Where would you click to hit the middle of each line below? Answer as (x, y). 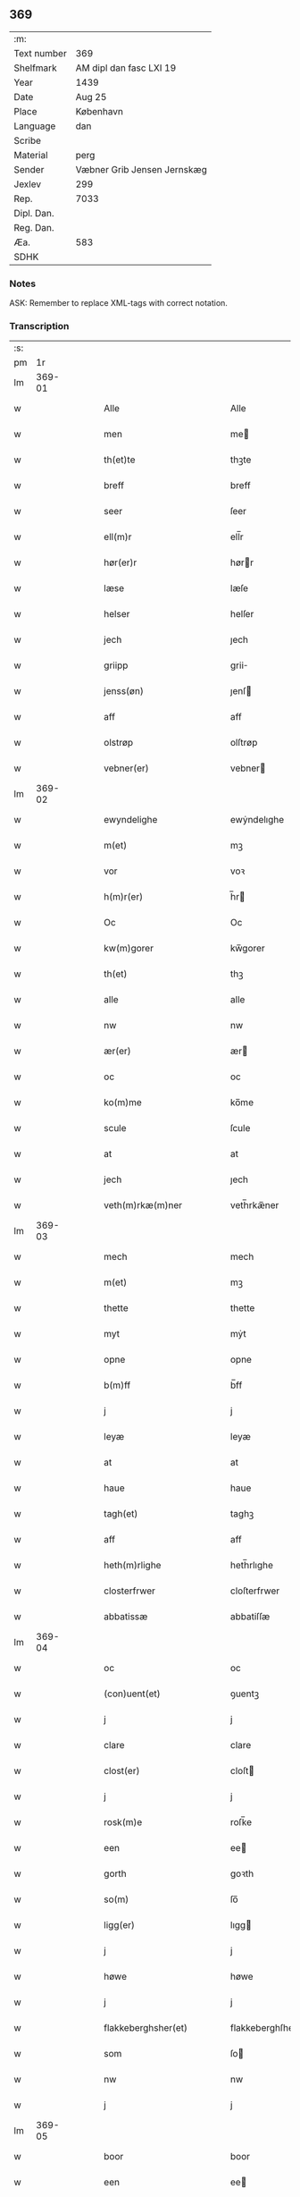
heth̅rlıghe (252, 1566)
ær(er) (117, 1052)
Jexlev (28, 184)
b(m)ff (117, 1385)
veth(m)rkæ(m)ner (143, 1205)
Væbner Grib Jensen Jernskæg (141, 169)
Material (31, 155)
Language (35, 126)
